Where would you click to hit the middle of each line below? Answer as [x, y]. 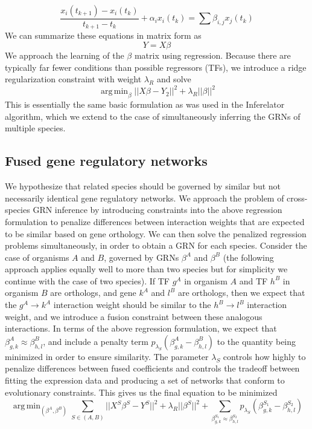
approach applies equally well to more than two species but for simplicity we [146, 269]
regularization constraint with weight [73, 79]
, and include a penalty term [96, 341]
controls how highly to [264, 356]
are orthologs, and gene [93, 293]
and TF [253, 280]
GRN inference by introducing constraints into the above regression [158, 210]
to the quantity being [256, 341]
